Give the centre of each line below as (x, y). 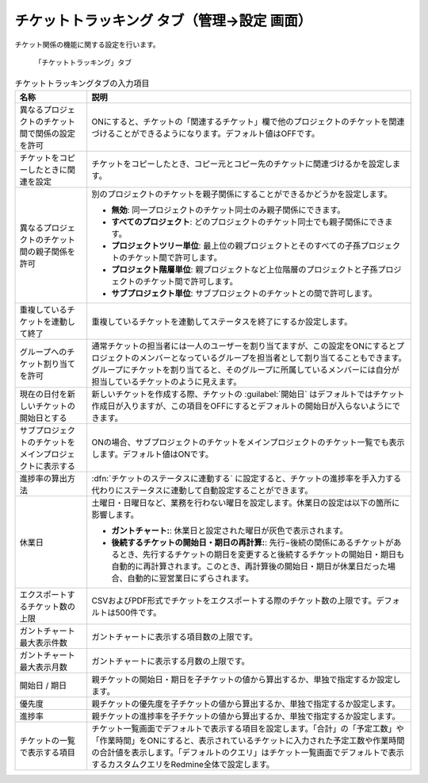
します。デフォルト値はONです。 (153, 454)
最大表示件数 (43, 642)
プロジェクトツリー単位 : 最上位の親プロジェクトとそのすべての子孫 (236, 245)
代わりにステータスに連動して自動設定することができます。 (202, 490)
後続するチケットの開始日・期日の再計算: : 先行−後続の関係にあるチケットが (252, 542)
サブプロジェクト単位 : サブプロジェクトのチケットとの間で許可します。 (244, 293)
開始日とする (43, 418)
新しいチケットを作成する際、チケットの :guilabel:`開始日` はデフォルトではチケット (248, 394)
